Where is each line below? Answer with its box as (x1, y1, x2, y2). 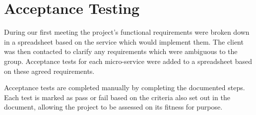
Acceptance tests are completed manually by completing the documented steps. (4, 82, 245, 93)
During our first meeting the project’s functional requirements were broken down (4, 27, 250, 37)
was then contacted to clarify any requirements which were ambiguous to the (4, 46, 238, 57)
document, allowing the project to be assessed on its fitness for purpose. (4, 102, 223, 112)
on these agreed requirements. (4, 65, 95, 76)
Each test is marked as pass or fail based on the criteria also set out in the (4, 92, 230, 102)
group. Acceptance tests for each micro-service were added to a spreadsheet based (4, 56, 252, 66)
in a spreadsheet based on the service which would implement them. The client (4, 36, 244, 47)
